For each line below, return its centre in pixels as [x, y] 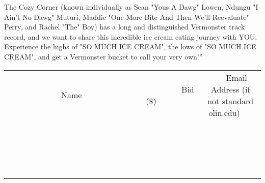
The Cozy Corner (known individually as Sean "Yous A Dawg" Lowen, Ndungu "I [131, 7]
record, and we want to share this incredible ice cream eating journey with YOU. [131, 36]
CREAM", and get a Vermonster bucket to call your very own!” [103, 56]
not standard [231, 101]
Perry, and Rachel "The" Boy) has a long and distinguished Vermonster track [125, 27]
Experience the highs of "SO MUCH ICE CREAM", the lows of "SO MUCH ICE [130, 47]
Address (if [231, 89]
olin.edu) [224, 112]
